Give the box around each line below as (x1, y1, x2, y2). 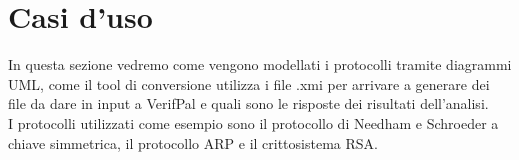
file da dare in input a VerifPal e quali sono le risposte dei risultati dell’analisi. (8, 93, 489, 114)
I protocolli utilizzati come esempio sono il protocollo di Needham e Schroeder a (8, 112, 499, 133)
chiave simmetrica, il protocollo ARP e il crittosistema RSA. (8, 132, 378, 153)
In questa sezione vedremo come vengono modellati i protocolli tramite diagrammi (8, 54, 512, 75)
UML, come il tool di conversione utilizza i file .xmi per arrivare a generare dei (8, 73, 490, 94)
